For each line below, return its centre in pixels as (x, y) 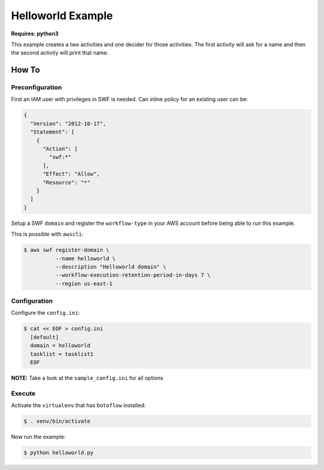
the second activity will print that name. (60, 53)
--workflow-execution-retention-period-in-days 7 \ (133, 275)
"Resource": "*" (67, 182)
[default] (45, 337)
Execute (23, 393)
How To (25, 70)
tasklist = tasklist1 (62, 354)
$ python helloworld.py (59, 453)
